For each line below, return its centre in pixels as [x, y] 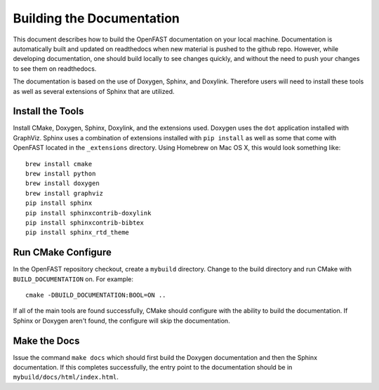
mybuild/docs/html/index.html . [66, 377]
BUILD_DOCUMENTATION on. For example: [73, 279]
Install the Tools [48, 111]
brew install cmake [59, 164]
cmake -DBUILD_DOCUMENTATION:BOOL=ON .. [96, 295]
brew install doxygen [62, 183]
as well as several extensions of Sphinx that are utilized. [94, 91]
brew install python [61, 173]
